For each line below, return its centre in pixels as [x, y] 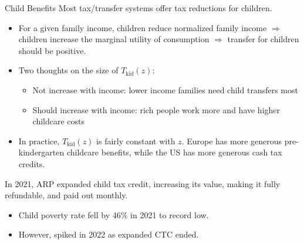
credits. [32, 163]
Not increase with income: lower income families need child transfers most [165, 89]
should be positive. [52, 50]
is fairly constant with [136, 140]
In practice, [39, 140]
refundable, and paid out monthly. [66, 195]
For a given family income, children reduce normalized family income [143, 27]
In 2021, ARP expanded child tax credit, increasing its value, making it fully [143, 183]
